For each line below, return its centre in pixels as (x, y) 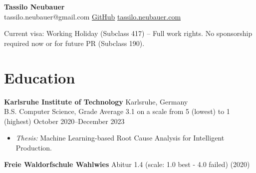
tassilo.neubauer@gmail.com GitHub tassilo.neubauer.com (93, 16)
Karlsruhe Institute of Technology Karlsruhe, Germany (96, 101)
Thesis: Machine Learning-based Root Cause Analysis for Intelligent (120, 138)
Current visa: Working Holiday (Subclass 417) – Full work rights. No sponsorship (128, 33)
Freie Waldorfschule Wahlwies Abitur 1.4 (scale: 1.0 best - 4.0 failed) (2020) (127, 164)
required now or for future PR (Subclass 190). (74, 43)
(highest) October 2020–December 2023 (64, 121)
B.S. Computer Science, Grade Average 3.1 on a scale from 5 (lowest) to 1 (117, 111)
